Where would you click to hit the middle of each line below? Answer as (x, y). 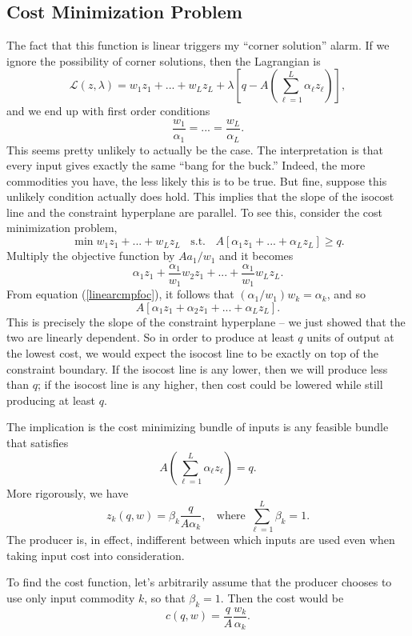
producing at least (51, 400)
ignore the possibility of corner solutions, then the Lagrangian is (164, 60)
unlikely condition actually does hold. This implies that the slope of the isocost (200, 196)
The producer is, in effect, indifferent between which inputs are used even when (201, 540)
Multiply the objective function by (91, 256)
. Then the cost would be (282, 598)
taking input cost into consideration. (96, 555)
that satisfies (38, 442)
